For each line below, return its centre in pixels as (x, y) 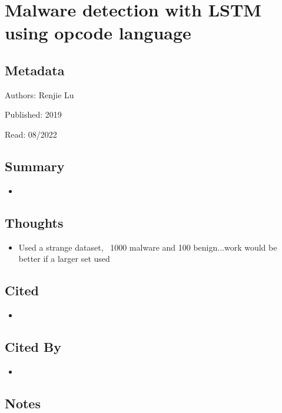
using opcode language (98, 33)
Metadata (35, 70)
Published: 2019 (33, 114)
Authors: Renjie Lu (39, 94)
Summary (35, 166)
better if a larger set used (64, 259)
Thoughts (34, 222)
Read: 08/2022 (31, 134)
